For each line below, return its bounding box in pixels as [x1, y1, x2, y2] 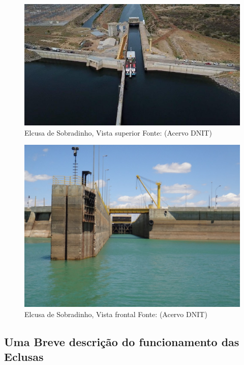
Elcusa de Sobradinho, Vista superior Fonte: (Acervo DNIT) [24, 127, 212, 138]
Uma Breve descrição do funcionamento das [4, 333, 239, 349]
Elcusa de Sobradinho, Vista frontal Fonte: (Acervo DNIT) [24, 308, 207, 319]
